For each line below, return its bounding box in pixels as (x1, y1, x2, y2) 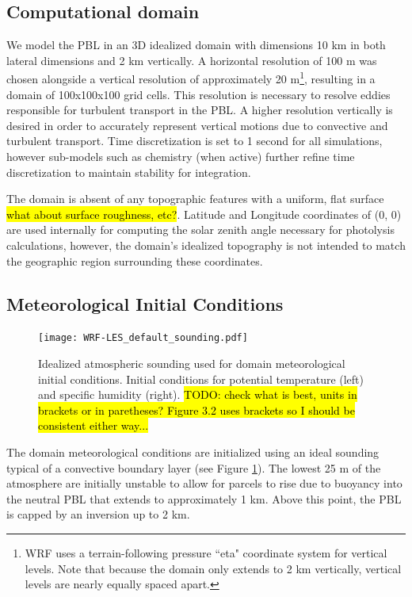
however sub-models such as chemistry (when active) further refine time (6, 148, 355, 165)
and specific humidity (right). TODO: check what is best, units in (38, 386, 357, 403)
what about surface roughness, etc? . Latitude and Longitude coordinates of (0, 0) (6, 205, 402, 222)
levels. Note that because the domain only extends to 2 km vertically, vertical (25, 560, 402, 576)
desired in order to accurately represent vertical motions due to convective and (6, 117, 388, 133)
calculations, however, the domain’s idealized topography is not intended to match (6, 236, 406, 253)
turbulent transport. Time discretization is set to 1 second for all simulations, (6, 132, 383, 149)
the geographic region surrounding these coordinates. (6, 252, 263, 269)
